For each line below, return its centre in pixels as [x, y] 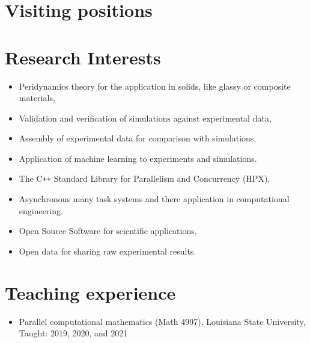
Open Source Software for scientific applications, [108, 231]
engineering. [41, 210]
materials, [37, 98]
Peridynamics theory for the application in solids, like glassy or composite [155, 86]
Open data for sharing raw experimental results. [108, 251]
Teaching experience [90, 292]
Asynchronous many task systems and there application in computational [154, 199]
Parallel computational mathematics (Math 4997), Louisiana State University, [162, 321]
